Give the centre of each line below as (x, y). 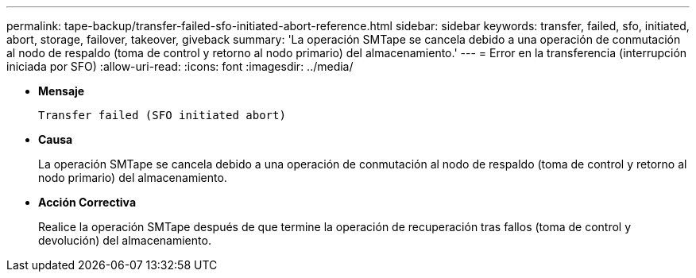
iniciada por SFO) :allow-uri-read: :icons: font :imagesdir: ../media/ (180, 66)
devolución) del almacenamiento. (125, 240)
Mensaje (62, 91)
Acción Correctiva (87, 202)
